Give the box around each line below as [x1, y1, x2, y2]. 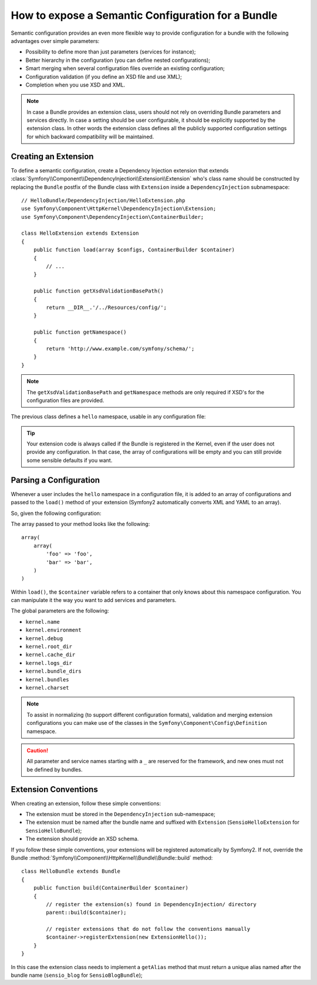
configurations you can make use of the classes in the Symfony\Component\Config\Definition [26, 720, 267, 727]
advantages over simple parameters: [11, 37, 100, 44]
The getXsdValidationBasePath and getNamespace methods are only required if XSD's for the [26, 388, 264, 395]
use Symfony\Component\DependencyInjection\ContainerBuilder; [21, 214, 204, 220]
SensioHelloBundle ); [25, 827, 82, 834]
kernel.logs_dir [25, 660, 73, 666]
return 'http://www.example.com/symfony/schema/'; [46, 345, 195, 352]
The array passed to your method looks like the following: [11, 520, 150, 527]
